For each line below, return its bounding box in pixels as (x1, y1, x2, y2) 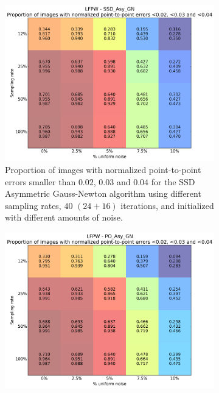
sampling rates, (5, 199, 61, 211)
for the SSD (151, 175, 195, 188)
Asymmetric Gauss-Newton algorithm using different (5, 187, 201, 200)
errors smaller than (5, 175, 76, 188)
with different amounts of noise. (5, 211, 123, 224)
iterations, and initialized (120, 199, 214, 211)
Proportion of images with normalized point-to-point (5, 163, 201, 175)
